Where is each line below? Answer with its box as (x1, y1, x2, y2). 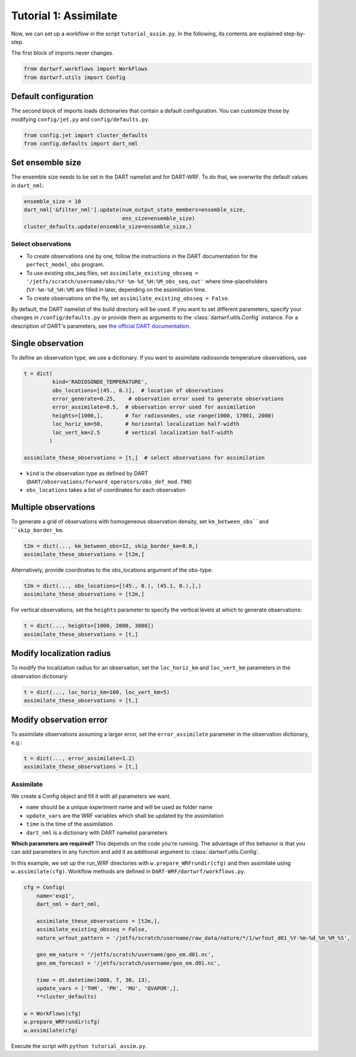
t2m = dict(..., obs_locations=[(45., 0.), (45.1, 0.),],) (23, 583, 201, 589)
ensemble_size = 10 (23, 198, 81, 204)
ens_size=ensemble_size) (121, 215, 195, 222)
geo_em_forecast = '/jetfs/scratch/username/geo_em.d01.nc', (36, 960, 221, 966)
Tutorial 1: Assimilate (11, 9, 118, 22)
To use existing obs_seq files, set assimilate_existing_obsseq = (26, 269, 198, 277)
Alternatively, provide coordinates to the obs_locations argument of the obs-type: (11, 566, 213, 574)
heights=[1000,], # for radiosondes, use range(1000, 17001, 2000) (52, 412, 275, 419)
